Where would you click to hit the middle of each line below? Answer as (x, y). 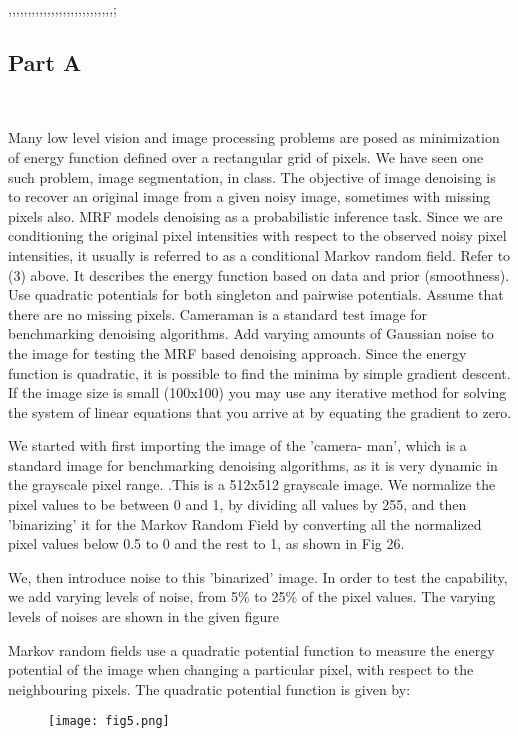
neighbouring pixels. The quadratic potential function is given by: (209, 688)
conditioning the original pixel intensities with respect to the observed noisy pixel (257, 235)
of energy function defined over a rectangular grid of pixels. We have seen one (246, 156)
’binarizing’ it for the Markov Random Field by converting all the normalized (245, 523)
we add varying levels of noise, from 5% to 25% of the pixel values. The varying (252, 596)
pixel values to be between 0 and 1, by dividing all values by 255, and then (237, 504)
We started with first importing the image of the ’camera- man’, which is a (237, 445)
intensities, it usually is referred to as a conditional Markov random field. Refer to (259, 254)
